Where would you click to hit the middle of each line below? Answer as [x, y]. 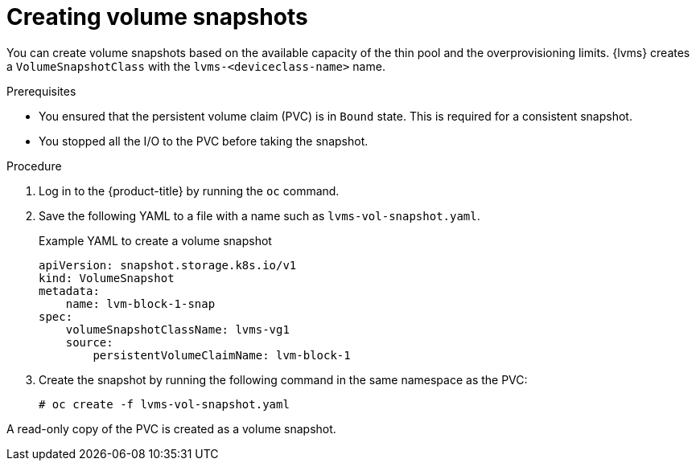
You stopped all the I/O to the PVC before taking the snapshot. [204, 141]
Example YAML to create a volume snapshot [155, 240]
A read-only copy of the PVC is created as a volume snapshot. [171, 428]
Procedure [34, 166]
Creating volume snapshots [157, 17]
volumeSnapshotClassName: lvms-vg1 [177, 329]
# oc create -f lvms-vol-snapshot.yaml [164, 404]
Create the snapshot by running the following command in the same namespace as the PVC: [283, 379]
